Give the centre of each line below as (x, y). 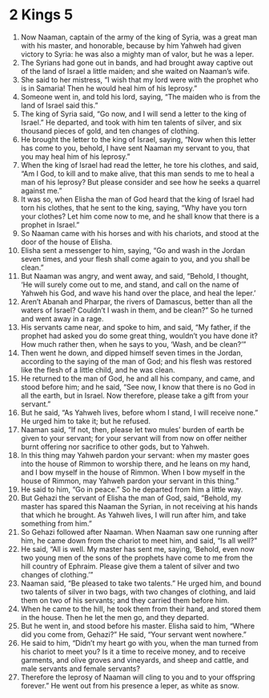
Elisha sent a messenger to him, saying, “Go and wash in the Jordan (133, 250)
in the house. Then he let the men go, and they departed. (114, 617)
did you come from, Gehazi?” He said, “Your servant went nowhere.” (133, 634)
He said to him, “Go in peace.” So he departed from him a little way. (132, 489)
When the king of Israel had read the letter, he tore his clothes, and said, (140, 165)
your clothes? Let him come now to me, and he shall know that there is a (140, 216)
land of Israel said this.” (59, 105)
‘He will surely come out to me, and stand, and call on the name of (130, 284)
